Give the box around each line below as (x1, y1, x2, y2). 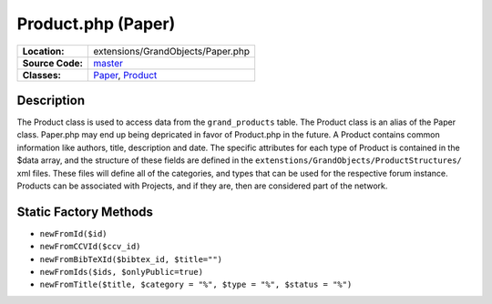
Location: (22, 45, 65, 57)
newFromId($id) (39, 228, 108, 238)
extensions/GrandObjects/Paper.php (92, 45, 251, 57)
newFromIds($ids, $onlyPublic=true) (39, 267, 204, 278)
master (92, 56, 123, 69)
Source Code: (22, 56, 84, 69)
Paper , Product (92, 68, 158, 81)
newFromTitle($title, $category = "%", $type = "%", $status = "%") (39, 279, 353, 290)
